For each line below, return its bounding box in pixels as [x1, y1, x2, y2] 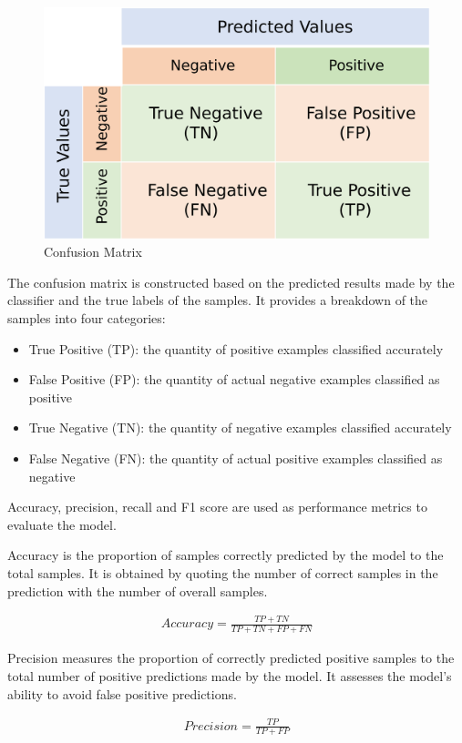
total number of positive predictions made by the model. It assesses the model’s [7, 666, 452, 685]
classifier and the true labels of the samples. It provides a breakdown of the [7, 290, 428, 310]
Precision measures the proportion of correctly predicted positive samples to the [7, 648, 455, 667]
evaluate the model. [7, 514, 117, 534]
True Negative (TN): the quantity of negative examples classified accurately [28, 418, 452, 437]
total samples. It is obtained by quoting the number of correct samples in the [7, 563, 438, 582]
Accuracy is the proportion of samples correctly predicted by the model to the [7, 545, 444, 565]
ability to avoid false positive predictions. [7, 684, 237, 703]
